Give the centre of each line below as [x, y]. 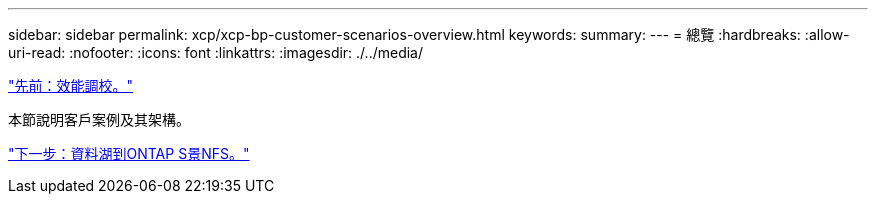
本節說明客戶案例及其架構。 [99, 119]
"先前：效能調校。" [71, 85]
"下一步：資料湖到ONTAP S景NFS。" [129, 153]
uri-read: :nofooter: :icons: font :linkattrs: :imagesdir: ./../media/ [216, 52]
